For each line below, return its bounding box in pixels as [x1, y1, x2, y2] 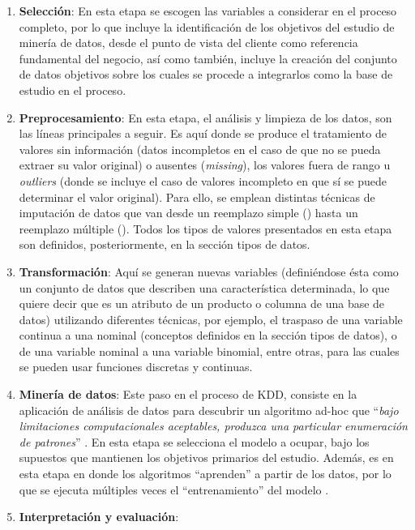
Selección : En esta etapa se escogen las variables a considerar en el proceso [19, 2, 397, 19]
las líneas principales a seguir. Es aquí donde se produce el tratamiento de [19, 125, 387, 142]
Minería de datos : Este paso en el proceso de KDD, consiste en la [19, 386, 357, 403]
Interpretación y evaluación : [19, 508, 179, 525]
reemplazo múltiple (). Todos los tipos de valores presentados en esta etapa [19, 220, 392, 237]
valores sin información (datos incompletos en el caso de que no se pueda [19, 140, 381, 157]
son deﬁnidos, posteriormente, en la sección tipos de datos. [19, 236, 310, 253]
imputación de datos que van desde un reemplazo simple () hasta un [19, 204, 358, 221]
